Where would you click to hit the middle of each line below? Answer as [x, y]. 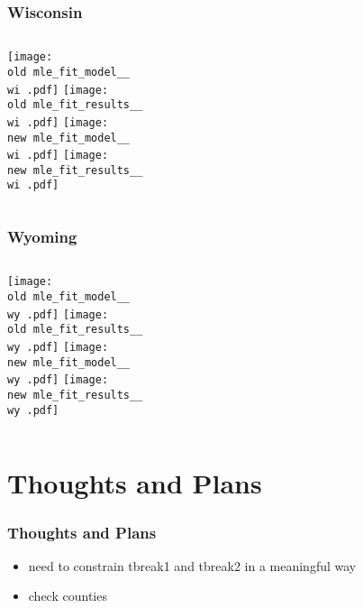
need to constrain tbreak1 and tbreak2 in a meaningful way [192, 565]
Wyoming [42, 237]
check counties [68, 596]
